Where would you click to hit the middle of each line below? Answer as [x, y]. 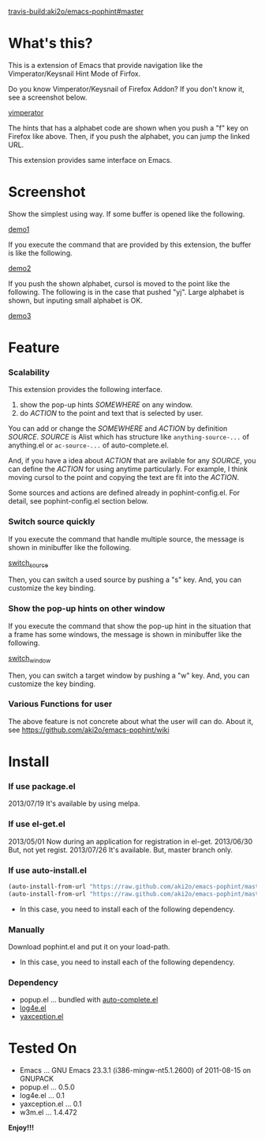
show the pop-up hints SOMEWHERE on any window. [106, 405]
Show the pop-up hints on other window [87, 609]
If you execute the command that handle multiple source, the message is [126, 539]
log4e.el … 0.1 [42, 1096]
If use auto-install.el [48, 870]
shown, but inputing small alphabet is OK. [76, 300]
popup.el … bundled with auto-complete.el [89, 1000]
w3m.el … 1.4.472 [48, 1112]
